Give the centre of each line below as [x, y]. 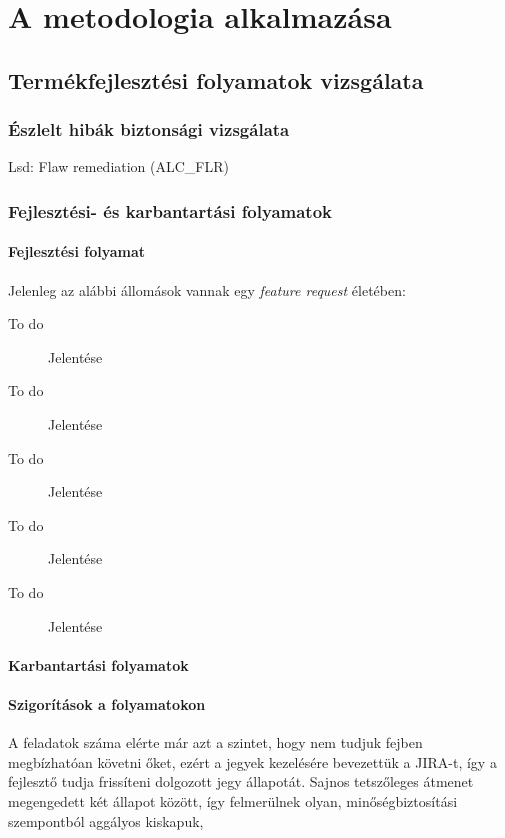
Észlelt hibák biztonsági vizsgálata [149, 129]
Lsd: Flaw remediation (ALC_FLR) [119, 166]
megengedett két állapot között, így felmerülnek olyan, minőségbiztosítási [233, 800]
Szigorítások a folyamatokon [107, 703]
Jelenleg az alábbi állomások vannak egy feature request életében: [207, 289]
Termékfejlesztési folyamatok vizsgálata [216, 79]
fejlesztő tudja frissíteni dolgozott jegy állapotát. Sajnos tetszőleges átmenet [241, 781]
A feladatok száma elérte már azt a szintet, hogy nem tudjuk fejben [215, 742]
